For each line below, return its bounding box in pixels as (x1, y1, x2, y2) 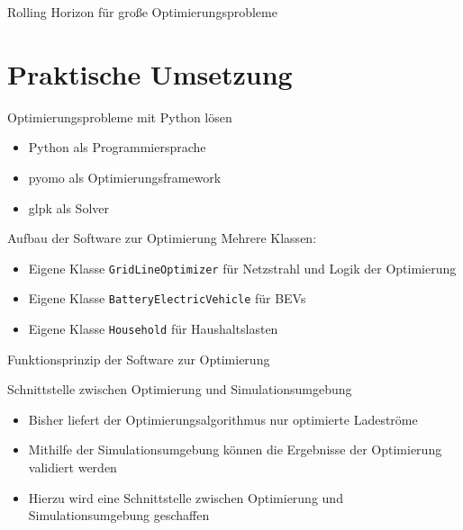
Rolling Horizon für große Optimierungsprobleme (7, 3, 277, 21)
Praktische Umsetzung (7, 55, 293, 92)
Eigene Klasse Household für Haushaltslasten (28, 319, 278, 337)
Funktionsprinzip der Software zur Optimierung (7, 349, 270, 368)
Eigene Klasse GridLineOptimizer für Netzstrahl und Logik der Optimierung (28, 258, 457, 277)
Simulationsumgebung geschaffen (28, 506, 210, 525)
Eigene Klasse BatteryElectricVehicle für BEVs (28, 289, 306, 308)
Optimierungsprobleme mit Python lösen (7, 107, 232, 126)
